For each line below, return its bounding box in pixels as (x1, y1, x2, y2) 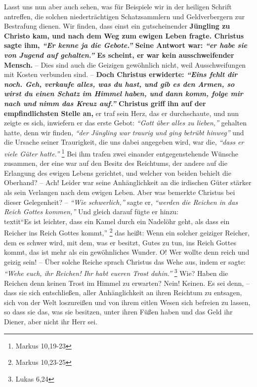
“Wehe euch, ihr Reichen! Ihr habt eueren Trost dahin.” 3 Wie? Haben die (4, 267, 228, 278)
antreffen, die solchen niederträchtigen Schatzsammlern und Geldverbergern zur (4, 11, 245, 21)
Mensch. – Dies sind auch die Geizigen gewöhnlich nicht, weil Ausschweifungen (4, 59, 246, 70)
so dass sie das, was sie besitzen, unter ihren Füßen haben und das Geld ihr (4, 307, 233, 317)
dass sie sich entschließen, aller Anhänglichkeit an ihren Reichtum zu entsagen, (4, 287, 242, 298)
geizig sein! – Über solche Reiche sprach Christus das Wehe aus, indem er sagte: (4, 256, 246, 267)
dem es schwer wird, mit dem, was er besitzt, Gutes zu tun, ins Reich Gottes (4, 237, 236, 247)
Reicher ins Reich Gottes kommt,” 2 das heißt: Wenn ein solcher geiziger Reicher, (4, 226, 250, 237)
